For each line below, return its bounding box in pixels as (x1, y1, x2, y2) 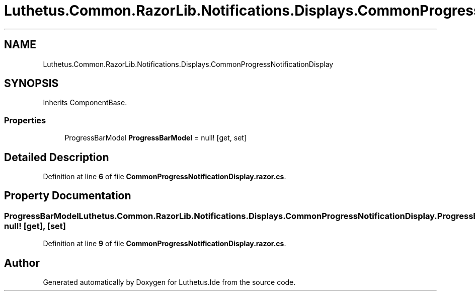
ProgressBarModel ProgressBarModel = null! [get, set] (64, 133, 247, 142)
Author (4, 256, 40, 269)
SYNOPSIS (4, 77, 59, 90)
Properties (4, 115, 46, 125)
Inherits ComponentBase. (43, 98, 127, 107)
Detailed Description (4, 151, 109, 164)
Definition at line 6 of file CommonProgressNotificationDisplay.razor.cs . (43, 172, 286, 181)
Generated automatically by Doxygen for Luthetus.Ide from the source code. (43, 278, 296, 287)
